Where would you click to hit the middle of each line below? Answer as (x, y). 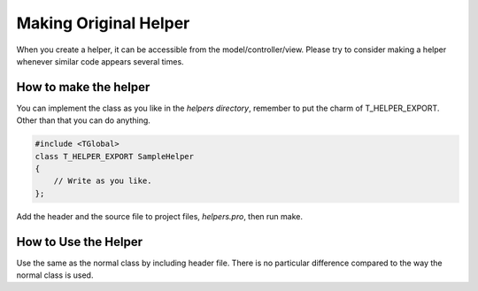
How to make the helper (83, 87)
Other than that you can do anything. (83, 120)
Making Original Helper (103, 23)
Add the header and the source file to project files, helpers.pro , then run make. (160, 216)
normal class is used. (55, 275)
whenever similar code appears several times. (100, 61)
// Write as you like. (103, 181)
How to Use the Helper (80, 242)
